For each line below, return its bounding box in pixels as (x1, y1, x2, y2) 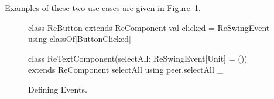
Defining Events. (28, 83, 87, 95)
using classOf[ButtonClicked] (28, 33, 131, 45)
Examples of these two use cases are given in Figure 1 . (5, 2, 201, 13)
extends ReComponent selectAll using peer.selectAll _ (28, 63, 224, 76)
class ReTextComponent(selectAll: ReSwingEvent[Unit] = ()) (28, 52, 248, 64)
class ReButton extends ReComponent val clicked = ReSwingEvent (28, 21, 270, 33)
